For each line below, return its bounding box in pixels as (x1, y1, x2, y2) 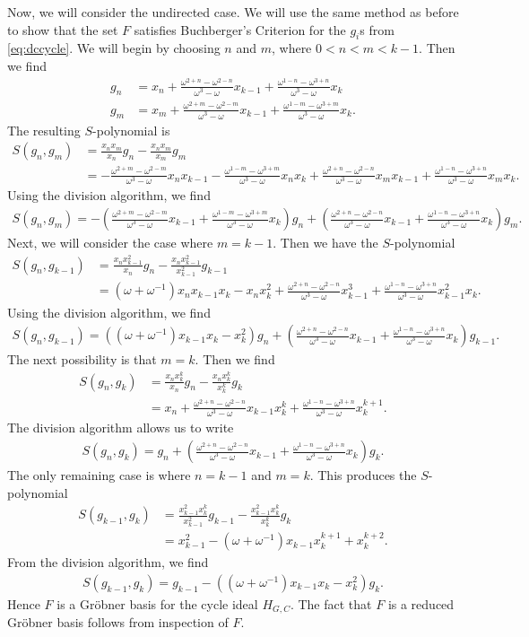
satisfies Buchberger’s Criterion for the (134, 20, 346, 39)
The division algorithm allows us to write (7, 418, 234, 437)
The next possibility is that (7, 350, 157, 369)
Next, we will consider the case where (7, 233, 213, 252)
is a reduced (387, 594, 455, 613)
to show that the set (7, 20, 118, 39)
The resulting (7, 120, 81, 139)
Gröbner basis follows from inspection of (7, 613, 229, 632)
